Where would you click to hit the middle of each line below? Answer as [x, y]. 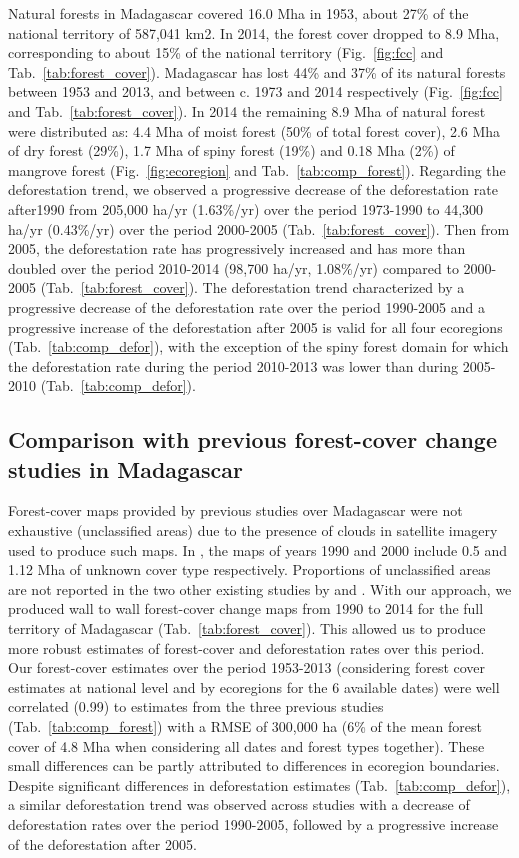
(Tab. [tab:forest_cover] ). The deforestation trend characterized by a [252, 287]
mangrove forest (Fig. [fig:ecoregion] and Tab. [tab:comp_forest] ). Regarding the [257, 169]
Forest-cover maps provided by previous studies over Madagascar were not [235, 510]
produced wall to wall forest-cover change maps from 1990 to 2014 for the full [246, 608]
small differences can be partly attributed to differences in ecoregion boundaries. [254, 765]
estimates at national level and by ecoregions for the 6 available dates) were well [254, 686]
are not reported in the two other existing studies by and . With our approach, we [260, 588]
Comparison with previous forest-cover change [252, 439]
